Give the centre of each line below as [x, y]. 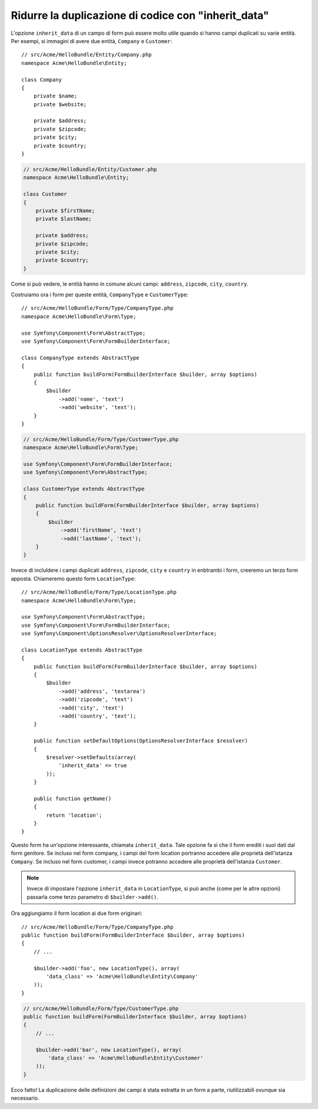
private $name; [55, 96]
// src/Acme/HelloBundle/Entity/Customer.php [90, 169]
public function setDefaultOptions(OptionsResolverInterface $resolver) [141, 741]
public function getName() [72, 799]
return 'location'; [74, 815]
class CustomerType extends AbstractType [84, 489]
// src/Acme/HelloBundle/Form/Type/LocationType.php [99, 592]
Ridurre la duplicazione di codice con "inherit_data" [140, 15]
